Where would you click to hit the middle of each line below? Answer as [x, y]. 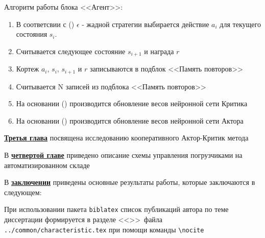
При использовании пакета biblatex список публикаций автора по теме [116, 209]
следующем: [23, 192]
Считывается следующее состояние [71, 51]
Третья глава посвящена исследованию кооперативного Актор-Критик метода [126, 138]
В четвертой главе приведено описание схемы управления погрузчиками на [123, 155]
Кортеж [28, 69]
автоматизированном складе [47, 165]
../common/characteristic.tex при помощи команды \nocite [104, 229]
